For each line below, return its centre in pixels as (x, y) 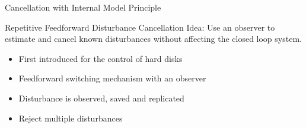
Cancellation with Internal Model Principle (83, 7)
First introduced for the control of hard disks (101, 58)
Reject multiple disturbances (71, 118)
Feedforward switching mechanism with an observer (112, 78)
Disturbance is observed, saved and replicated (101, 98)
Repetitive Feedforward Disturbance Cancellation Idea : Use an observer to (140, 27)
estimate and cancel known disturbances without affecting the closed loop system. (153, 39)
